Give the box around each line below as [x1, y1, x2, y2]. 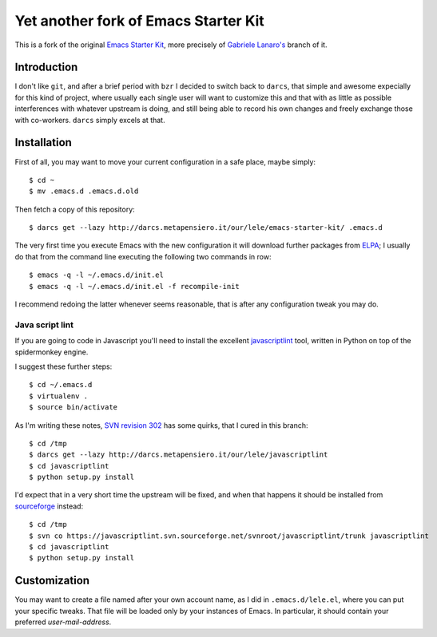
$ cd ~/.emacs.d [29, 380, 93, 390]
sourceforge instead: [14, 501, 84, 511]
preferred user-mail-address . [14, 617, 112, 627]
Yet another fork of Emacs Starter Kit [14, 12, 265, 30]
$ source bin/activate [29, 403, 118, 412]
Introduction [14, 61, 78, 74]
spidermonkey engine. [14, 347, 89, 357]
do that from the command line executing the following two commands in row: [14, 251, 272, 261]
